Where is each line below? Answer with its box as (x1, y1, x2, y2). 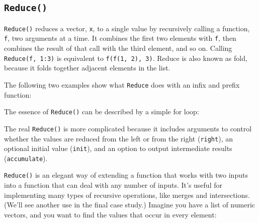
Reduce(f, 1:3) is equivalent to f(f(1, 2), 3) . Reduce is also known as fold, (4, 52, 247, 63)
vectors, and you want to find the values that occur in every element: (4, 209, 217, 219)
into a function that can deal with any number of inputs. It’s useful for (4, 180, 222, 190)
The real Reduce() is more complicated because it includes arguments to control (4, 123, 252, 133)
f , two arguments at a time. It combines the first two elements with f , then (4, 33, 236, 43)
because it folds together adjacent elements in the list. (4, 62, 170, 73)
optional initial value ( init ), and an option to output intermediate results (4, 143, 232, 154)
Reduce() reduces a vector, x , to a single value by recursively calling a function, (4, 23, 250, 33)
